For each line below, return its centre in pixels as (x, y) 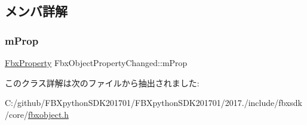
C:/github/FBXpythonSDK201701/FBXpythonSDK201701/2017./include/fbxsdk (153, 103)
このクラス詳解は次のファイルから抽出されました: (102, 82)
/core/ (16, 114)
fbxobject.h (48, 114)
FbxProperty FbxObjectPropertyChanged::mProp (96, 62)
